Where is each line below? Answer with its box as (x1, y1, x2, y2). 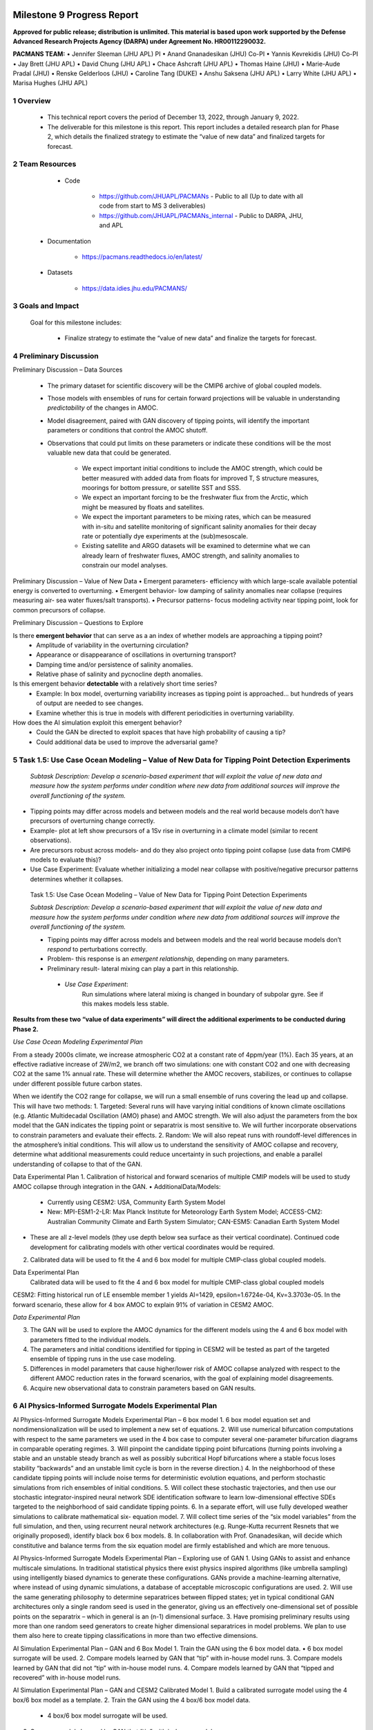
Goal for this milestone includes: (30, 318, 122, 327)
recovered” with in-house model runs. (12, 1673, 121, 1682)
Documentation (47, 237, 91, 245)
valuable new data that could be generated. (47, 448, 171, 457)
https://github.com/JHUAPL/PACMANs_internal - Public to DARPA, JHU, (99, 211, 303, 219)
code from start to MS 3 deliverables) (99, 201, 206, 210)
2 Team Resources (12, 159, 77, 169)
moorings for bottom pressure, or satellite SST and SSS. (82, 484, 241, 492)
